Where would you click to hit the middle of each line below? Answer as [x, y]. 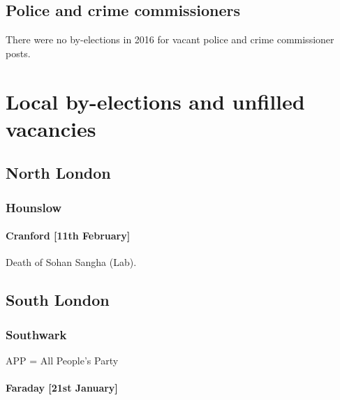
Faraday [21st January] [62, 388]
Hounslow [34, 207]
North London [58, 173]
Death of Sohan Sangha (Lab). [71, 262]
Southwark [36, 334]
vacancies [51, 128]
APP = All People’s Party [62, 360]
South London [58, 300]
